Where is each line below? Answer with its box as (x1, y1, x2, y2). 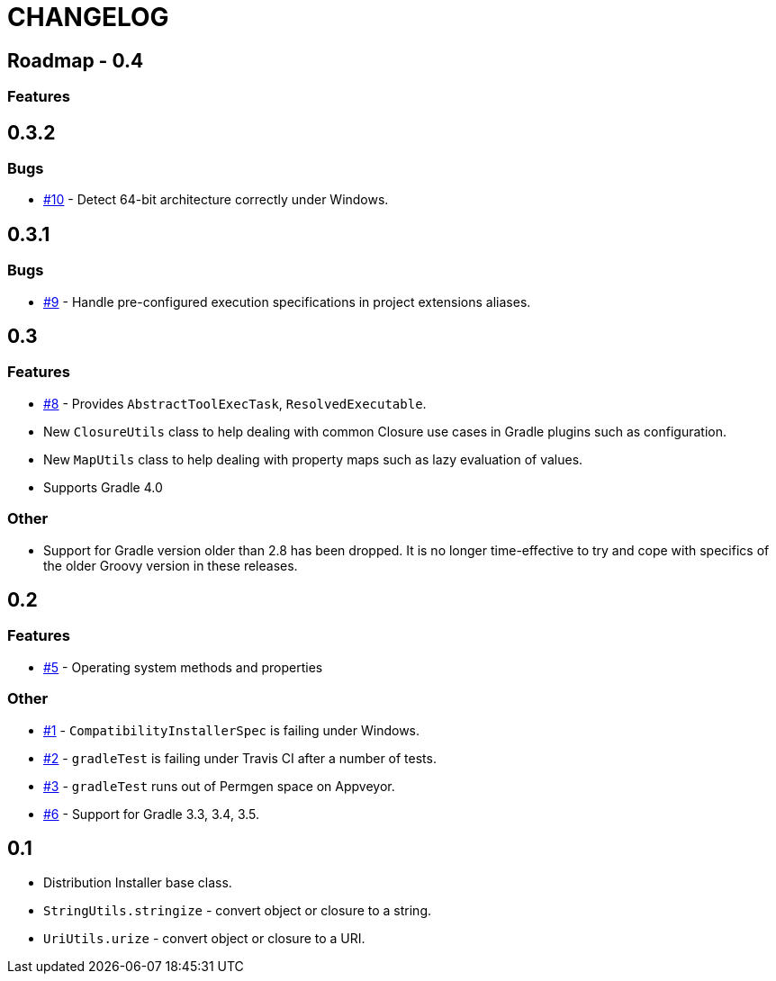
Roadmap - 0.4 (7, 49, 144, 72)
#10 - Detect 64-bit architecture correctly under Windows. (43, 192, 389, 208)
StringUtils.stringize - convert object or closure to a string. (43, 903, 432, 919)
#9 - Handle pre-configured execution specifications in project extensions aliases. (43, 293, 531, 310)
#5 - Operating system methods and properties (43, 659, 323, 675)
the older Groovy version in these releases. (43, 557, 298, 573)
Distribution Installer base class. (43, 875, 232, 891)
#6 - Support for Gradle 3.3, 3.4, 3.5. (43, 805, 260, 822)
